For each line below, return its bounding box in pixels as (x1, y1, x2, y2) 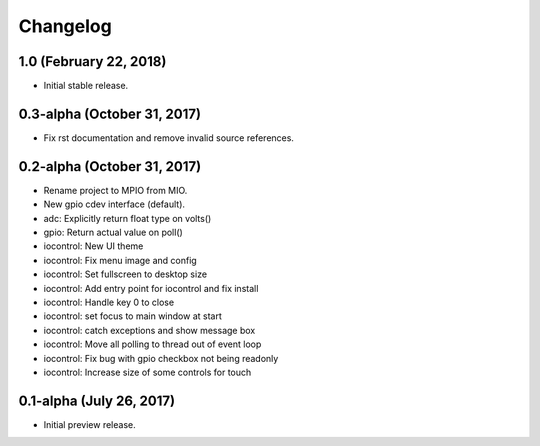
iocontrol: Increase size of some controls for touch (43, 366, 252, 378)
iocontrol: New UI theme (43, 240, 144, 252)
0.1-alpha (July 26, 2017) (18, 392, 175, 409)
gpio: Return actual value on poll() (43, 226, 184, 239)
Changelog (18, 15, 112, 37)
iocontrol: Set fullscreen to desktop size (43, 268, 208, 280)
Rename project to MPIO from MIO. (43, 184, 188, 196)
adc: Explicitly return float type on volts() (43, 212, 212, 224)
